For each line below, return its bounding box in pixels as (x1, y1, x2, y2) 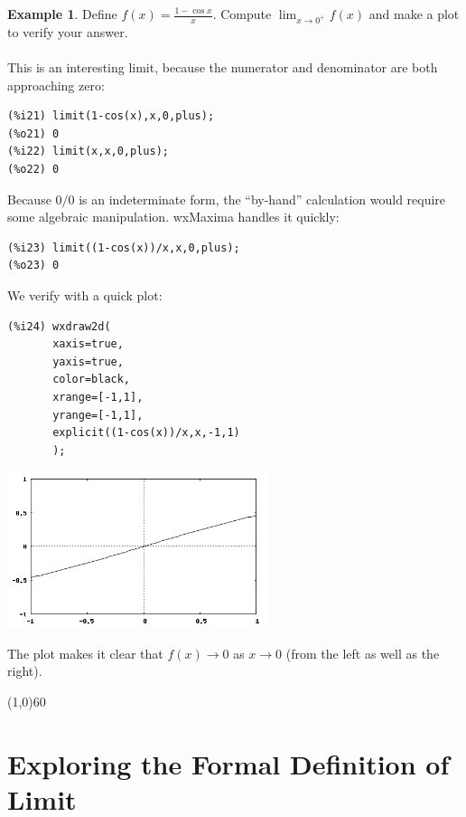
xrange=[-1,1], (52, 390, 144, 404)
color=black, (52, 373, 131, 386)
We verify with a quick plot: (7, 285, 163, 304)
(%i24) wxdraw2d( (7, 319, 111, 333)
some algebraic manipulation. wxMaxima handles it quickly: (7, 207, 340, 226)
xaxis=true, (52, 337, 124, 351)
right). (7, 661, 42, 680)
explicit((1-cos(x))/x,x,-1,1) (52, 426, 240, 440)
